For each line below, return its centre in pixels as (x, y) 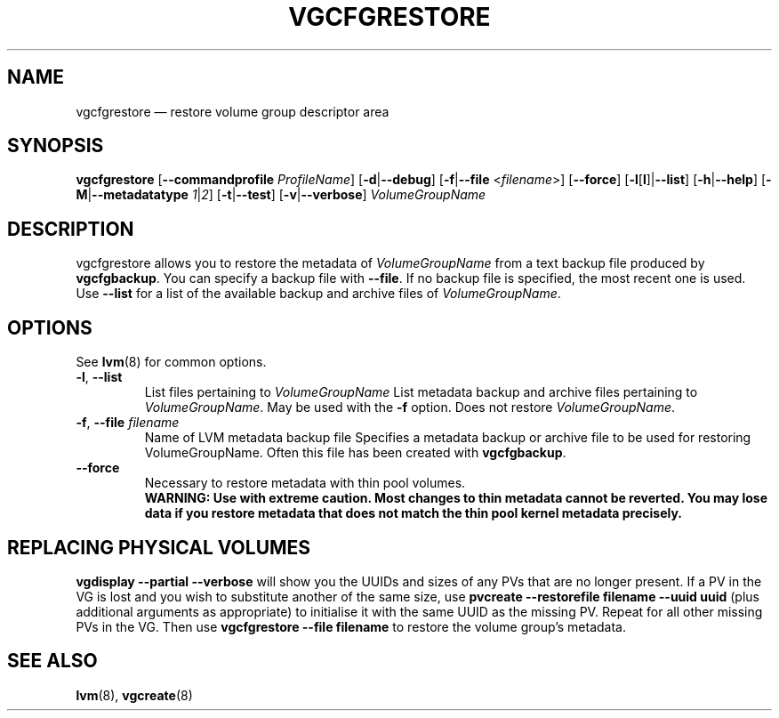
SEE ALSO (52, 661)
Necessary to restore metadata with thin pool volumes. (305, 483)
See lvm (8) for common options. (171, 362)
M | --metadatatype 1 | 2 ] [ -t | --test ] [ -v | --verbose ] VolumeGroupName (281, 195)
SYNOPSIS (56, 146)
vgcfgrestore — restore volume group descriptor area (233, 111)
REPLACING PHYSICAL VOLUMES (159, 547)
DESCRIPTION (71, 229)
